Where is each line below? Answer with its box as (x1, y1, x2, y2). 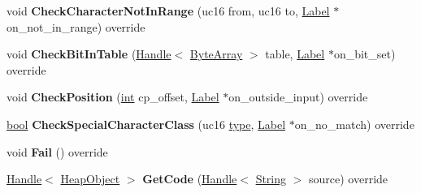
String (255, 170, 287, 187)
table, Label (265, 45, 325, 62)
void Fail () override (7, 143, 108, 160)
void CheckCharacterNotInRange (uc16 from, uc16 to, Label (7, 2, 330, 19)
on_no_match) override (294, 115, 414, 132)
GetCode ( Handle (142, 170, 237, 187)
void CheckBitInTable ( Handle (7, 45, 171, 62)
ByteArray (189, 45, 243, 62)
